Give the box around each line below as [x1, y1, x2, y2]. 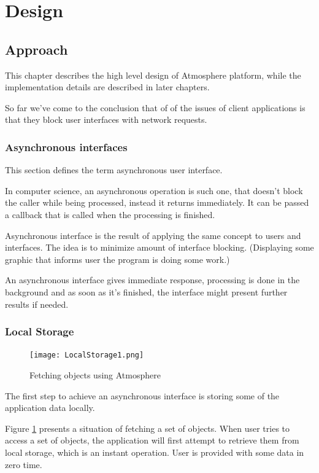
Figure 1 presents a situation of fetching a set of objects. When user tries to [5, 421, 290, 434]
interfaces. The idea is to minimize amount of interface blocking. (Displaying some [5, 241, 314, 254]
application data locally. [5, 401, 95, 414]
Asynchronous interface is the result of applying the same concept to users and [5, 229, 301, 241]
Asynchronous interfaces [5, 139, 128, 154]
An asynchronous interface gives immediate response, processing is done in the [5, 273, 300, 286]
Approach [5, 39, 68, 58]
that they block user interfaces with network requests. [5, 113, 207, 126]
